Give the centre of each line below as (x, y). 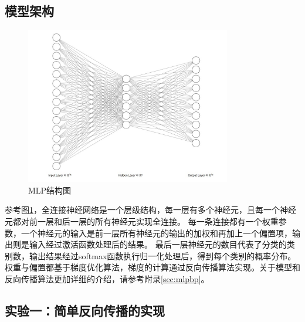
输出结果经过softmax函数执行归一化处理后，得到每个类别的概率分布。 (162, 255)
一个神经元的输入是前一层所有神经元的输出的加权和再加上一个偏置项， (156, 233)
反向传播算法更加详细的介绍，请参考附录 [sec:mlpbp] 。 (107, 278)
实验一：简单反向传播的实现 (85, 310)
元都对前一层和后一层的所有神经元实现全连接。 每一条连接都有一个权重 (142, 221)
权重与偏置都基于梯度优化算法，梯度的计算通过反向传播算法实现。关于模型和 (152, 267)
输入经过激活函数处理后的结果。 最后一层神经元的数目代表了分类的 (158, 244)
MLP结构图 (50, 190)
